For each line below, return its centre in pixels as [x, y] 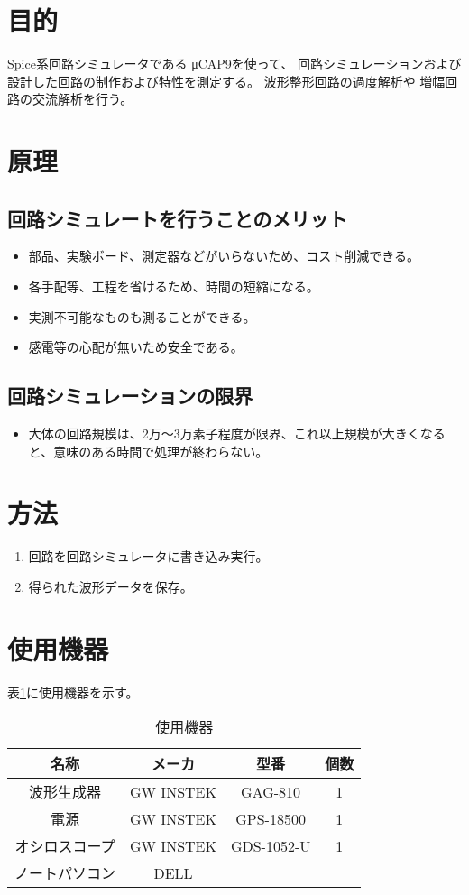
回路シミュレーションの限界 [130, 396]
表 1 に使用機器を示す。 [73, 692]
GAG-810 [271, 791]
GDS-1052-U [271, 845]
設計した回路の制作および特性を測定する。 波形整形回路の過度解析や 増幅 [226, 81]
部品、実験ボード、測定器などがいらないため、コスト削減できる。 [224, 256]
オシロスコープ [65, 846]
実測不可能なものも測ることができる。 [142, 316]
